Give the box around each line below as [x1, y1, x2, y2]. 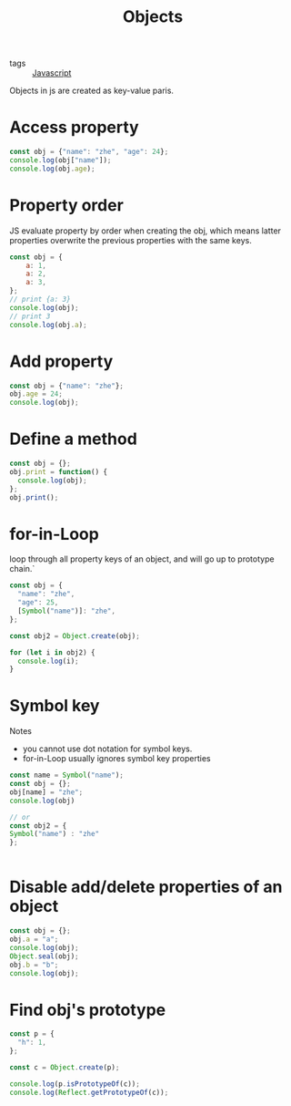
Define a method [9, 429, 138, 450]
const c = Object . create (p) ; [9, 1062, 120, 1072]
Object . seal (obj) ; [9, 951, 79, 961]
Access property [9, 117, 139, 138]
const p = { [9, 1029, 55, 1039]
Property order [9, 194, 125, 215]
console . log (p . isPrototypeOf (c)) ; [9, 1079, 141, 1089]
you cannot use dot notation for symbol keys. [22, 743, 193, 754]
